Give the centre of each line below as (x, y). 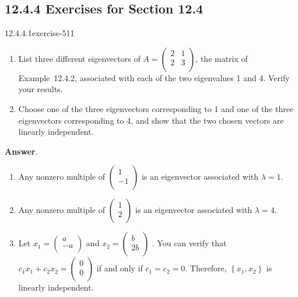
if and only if (120, 268)
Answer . (21, 151)
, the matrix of (222, 58)
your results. (41, 89)
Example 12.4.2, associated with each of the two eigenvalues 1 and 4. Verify (154, 77)
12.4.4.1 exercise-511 (40, 33)
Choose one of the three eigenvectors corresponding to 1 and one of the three (156, 108)
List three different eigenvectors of (79, 58)
